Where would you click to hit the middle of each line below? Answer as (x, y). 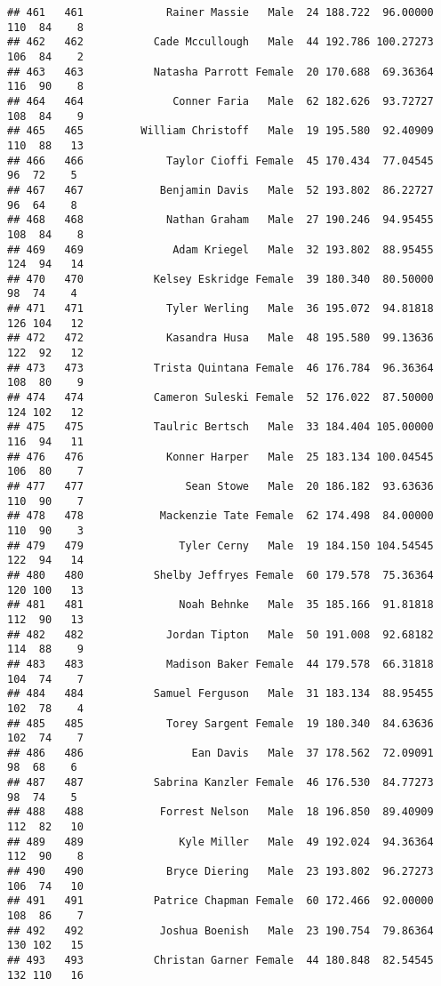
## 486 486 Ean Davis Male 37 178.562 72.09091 (220, 753)
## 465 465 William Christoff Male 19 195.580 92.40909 (220, 131)
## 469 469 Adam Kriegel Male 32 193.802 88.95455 (220, 249)
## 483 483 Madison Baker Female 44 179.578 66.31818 (220, 664)
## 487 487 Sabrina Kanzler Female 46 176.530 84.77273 (220, 783)
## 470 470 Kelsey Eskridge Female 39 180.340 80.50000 (220, 279)
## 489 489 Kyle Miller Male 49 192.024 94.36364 (220, 842)
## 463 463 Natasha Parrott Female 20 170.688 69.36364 (220, 72)
